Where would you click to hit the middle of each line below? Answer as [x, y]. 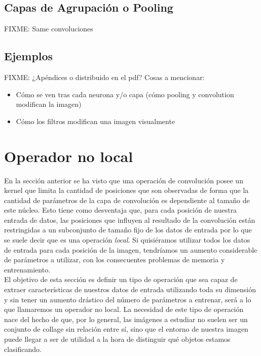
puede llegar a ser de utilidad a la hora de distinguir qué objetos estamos [117, 339]
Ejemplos [29, 56]
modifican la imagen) [49, 104]
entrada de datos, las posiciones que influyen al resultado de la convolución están [130, 220]
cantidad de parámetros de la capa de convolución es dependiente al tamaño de [127, 200]
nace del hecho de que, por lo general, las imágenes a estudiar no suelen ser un [126, 319]
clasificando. [23, 349]
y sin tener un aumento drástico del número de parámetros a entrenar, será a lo [128, 299]
